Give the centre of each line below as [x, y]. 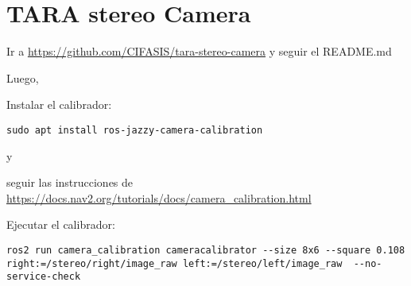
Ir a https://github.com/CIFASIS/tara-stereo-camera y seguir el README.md [199, 51]
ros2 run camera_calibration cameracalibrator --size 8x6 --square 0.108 [206, 250]
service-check [44, 277]
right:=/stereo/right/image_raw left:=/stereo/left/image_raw [174, 263]
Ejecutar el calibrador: [61, 224]
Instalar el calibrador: [59, 104]
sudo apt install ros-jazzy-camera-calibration [135, 130]
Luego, [23, 77]
